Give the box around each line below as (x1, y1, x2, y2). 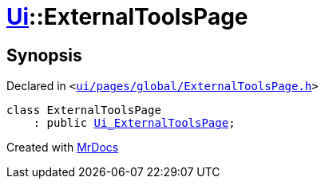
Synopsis (6, 45, 82, 65)
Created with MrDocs (6, 140, 119, 155)
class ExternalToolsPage (6, 104, 161, 117)
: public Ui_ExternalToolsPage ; (33, 116, 236, 130)
